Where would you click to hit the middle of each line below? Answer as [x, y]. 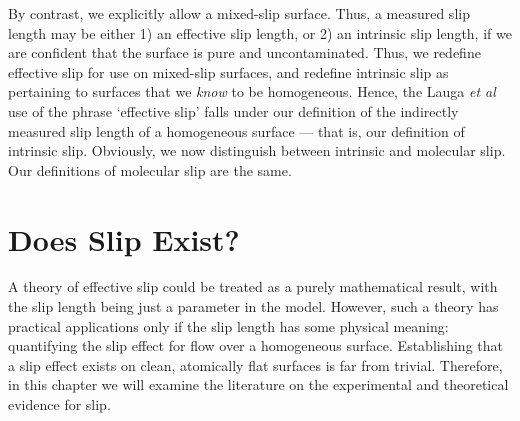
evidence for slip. [59, 404]
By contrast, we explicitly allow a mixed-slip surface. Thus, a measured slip [239, 13]
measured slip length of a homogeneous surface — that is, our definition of [236, 130]
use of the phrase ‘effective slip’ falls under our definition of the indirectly [233, 110]
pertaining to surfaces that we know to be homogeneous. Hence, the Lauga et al [252, 91]
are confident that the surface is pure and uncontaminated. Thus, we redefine [244, 52]
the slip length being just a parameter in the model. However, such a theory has [253, 306]
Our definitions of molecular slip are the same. [150, 169]
